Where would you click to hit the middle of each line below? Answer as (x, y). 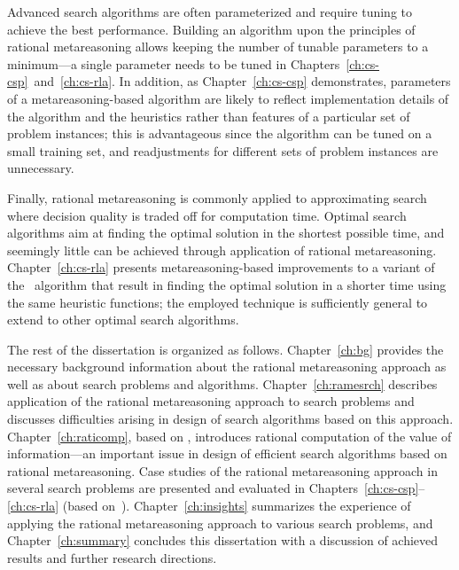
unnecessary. (41, 168)
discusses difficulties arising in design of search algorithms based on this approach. (230, 419)
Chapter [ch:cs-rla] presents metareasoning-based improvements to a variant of (221, 267)
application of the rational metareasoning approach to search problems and (211, 401)
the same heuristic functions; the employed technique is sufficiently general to (218, 302)
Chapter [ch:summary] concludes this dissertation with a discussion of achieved (223, 540)
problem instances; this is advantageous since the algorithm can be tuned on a (220, 133)
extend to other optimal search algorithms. (123, 320)
